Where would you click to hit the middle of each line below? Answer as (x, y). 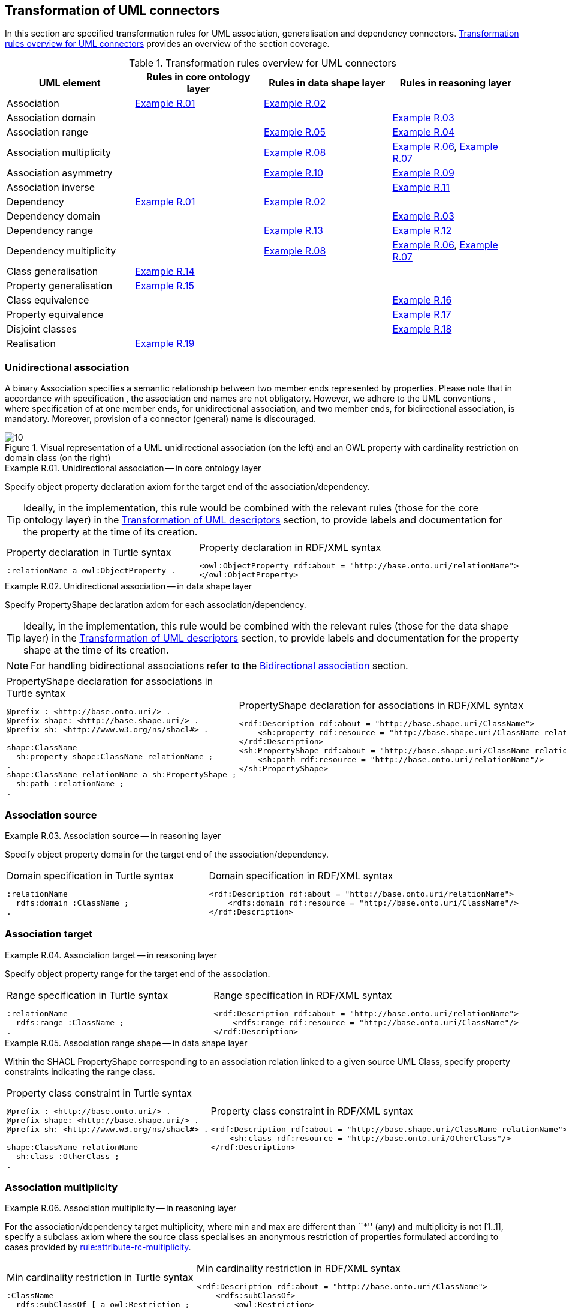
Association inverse (51, 188)
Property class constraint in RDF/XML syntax (312, 1111)
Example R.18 (422, 329)
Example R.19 (165, 344)
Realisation (31, 344)
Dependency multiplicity (61, 251)
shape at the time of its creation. (96, 650)
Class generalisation (52, 272)
